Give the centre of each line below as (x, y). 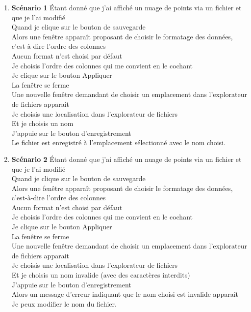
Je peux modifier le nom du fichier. (64, 303)
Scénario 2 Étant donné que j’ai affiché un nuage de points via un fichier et (126, 159)
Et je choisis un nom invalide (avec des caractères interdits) (101, 275)
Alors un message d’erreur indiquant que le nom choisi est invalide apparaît (125, 294)
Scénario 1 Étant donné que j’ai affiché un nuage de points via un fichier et (126, 7)
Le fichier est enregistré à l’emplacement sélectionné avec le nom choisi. (118, 142)
